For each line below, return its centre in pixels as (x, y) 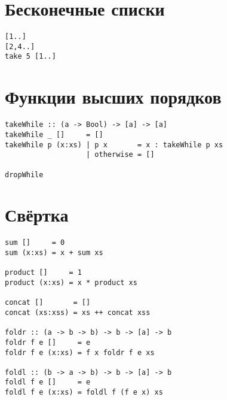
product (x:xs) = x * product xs (71, 282)
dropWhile (24, 175)
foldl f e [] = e (48, 382)
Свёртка (37, 215)
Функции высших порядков (113, 97)
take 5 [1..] (30, 57)
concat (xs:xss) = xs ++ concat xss (78, 312)
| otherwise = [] (120, 155)
